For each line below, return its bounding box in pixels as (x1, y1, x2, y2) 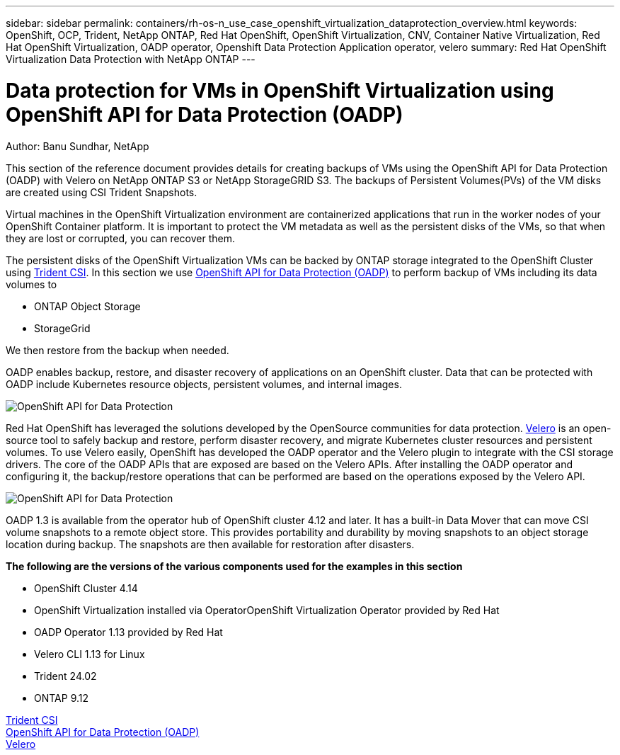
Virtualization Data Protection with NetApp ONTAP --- (6, 53, 256, 65)
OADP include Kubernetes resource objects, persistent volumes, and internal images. (6, 377, 402, 390)
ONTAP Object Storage (34, 300, 141, 312)
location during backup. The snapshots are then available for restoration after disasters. (6, 538, 415, 550)
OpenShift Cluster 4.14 (34, 581, 138, 594)
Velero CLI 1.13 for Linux (34, 647, 145, 660)
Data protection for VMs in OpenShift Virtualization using (6, 78, 554, 103)
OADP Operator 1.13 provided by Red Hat (34, 625, 223, 638)
